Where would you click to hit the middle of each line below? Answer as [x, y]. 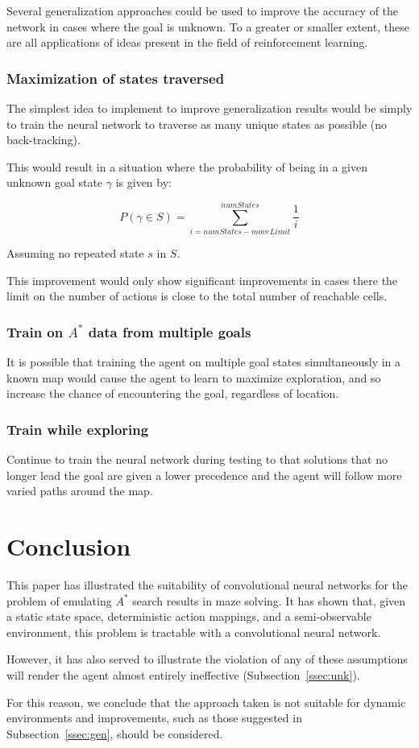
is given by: [143, 182]
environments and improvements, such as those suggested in [154, 718]
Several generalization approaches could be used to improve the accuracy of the [203, 10]
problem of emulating [59, 600]
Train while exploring [78, 429]
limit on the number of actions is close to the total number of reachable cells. [197, 296]
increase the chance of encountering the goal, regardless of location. [173, 393]
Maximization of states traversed [116, 78]
